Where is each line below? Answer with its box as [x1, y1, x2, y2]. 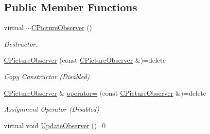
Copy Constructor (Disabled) [4, 71, 90, 81]
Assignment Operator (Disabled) [4, 104, 99, 114]
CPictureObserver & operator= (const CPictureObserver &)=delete [4, 87, 206, 98]
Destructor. [4, 38, 38, 49]
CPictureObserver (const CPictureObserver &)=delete [4, 55, 166, 65]
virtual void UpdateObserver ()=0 [4, 120, 106, 130]
